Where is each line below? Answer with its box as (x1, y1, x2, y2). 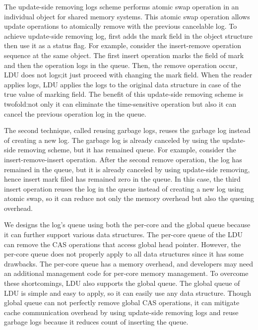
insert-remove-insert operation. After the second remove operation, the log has (4, 154, 242, 164)
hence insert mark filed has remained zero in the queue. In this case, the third (4, 174, 241, 184)
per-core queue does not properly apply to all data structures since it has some (4, 249, 244, 259)
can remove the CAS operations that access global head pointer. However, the (4, 239, 241, 249)
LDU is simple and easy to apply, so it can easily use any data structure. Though (4, 287, 251, 298)
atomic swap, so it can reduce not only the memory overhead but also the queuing (4, 193, 254, 203)
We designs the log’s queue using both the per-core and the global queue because (4, 219, 251, 230)
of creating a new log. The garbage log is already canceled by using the (4, 134, 220, 145)
